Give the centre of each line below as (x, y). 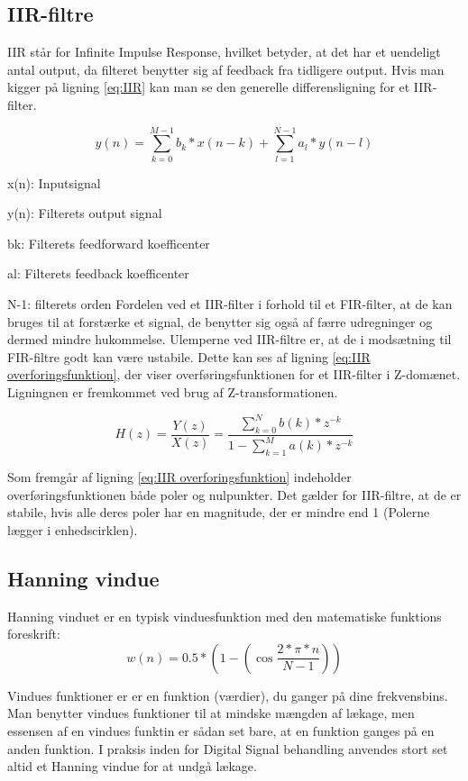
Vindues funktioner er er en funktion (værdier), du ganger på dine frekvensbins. (228, 695)
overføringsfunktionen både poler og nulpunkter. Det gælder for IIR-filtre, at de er (234, 494)
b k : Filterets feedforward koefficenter (109, 243)
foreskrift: (34, 634)
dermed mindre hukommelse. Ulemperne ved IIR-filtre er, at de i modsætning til (229, 339)
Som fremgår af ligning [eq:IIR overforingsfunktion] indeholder (179, 477)
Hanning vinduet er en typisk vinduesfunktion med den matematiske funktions (225, 616)
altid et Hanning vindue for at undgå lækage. (132, 766)
